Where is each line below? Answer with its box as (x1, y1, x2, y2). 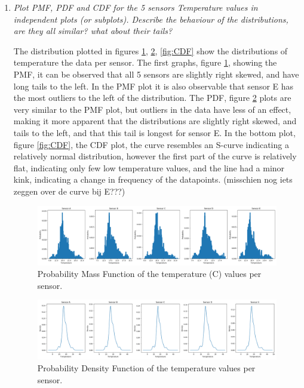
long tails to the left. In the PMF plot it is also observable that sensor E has (13, 79, 294, 92)
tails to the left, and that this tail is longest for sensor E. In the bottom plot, (13, 126, 296, 138)
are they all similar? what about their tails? (13, 24, 173, 37)
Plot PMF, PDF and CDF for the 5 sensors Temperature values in (13, 1, 258, 13)
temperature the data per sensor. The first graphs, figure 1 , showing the (13, 56, 277, 69)
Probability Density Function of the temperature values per (37, 361, 256, 374)
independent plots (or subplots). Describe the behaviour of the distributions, (13, 13, 288, 25)
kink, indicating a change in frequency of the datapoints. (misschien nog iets (13, 173, 293, 186)
